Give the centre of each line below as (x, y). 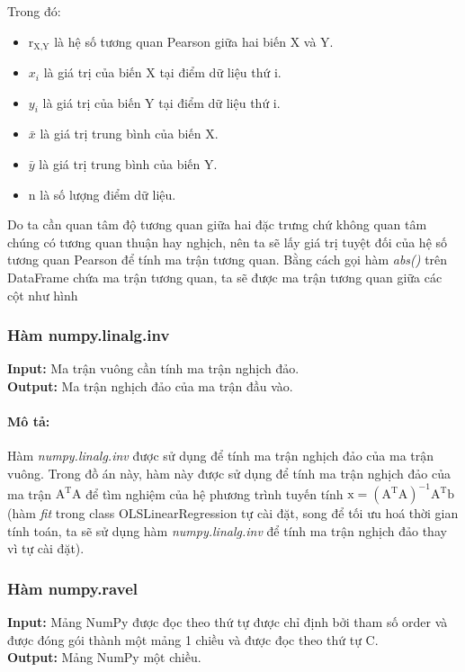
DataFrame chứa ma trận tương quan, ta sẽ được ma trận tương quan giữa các (225, 277)
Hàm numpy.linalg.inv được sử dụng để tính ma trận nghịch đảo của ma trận (221, 456)
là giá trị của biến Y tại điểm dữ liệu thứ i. (161, 102)
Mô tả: (29, 421)
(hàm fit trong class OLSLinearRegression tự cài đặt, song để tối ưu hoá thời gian (233, 513)
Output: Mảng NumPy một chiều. (104, 657)
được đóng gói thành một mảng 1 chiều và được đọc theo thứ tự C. (193, 639)
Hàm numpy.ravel (72, 588)
